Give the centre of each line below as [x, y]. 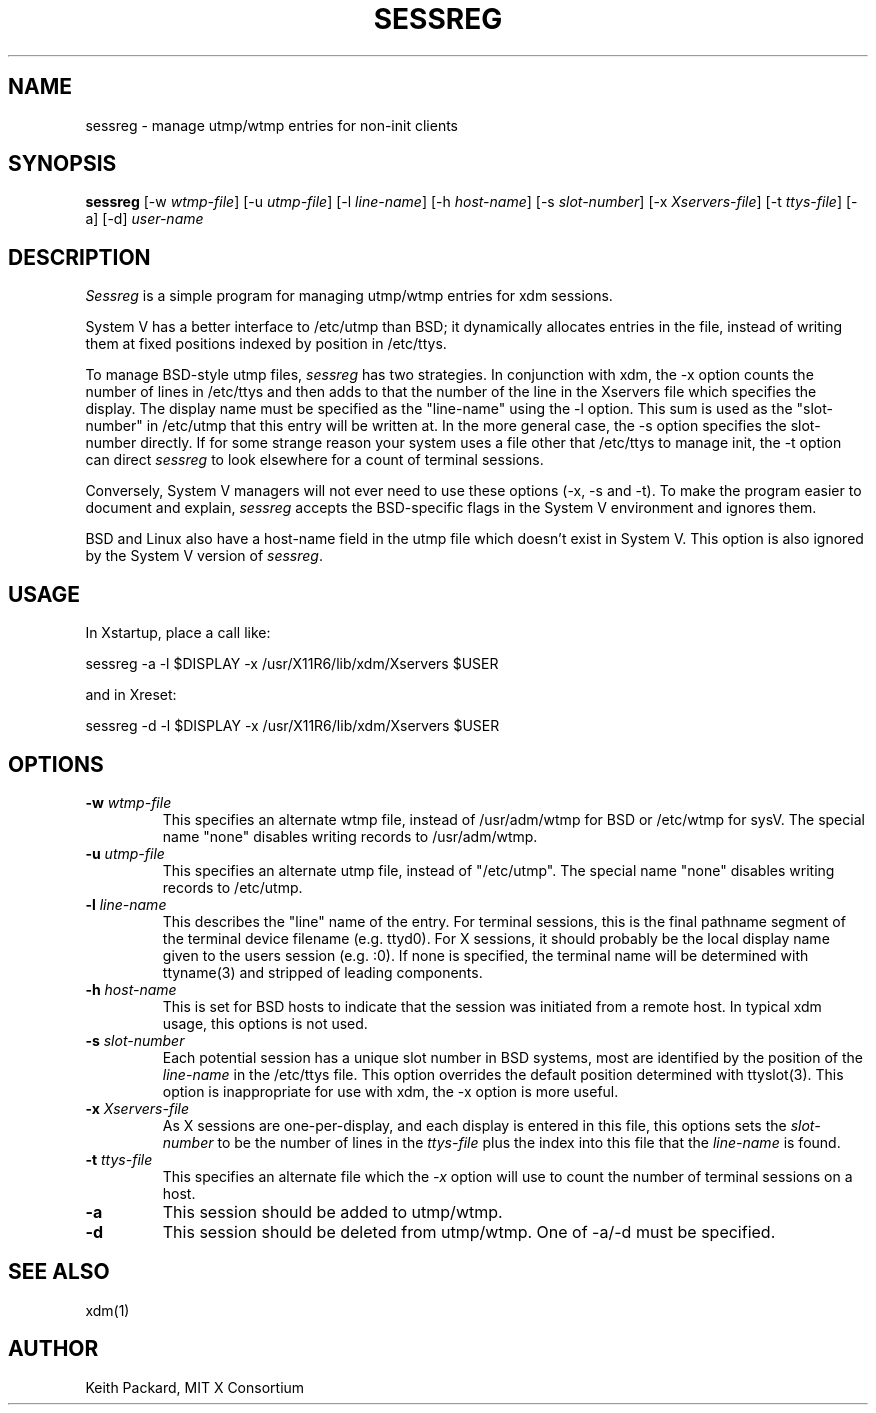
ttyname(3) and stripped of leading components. [322, 972]
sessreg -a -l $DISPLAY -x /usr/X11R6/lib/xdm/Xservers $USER [292, 664]
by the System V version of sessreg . [204, 556]
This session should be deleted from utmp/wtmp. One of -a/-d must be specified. [469, 1231]
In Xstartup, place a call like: [178, 633]
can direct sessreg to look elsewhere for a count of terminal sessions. [314, 460]
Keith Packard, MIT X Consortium [195, 1387]
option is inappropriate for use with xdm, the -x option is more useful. [390, 1091]
